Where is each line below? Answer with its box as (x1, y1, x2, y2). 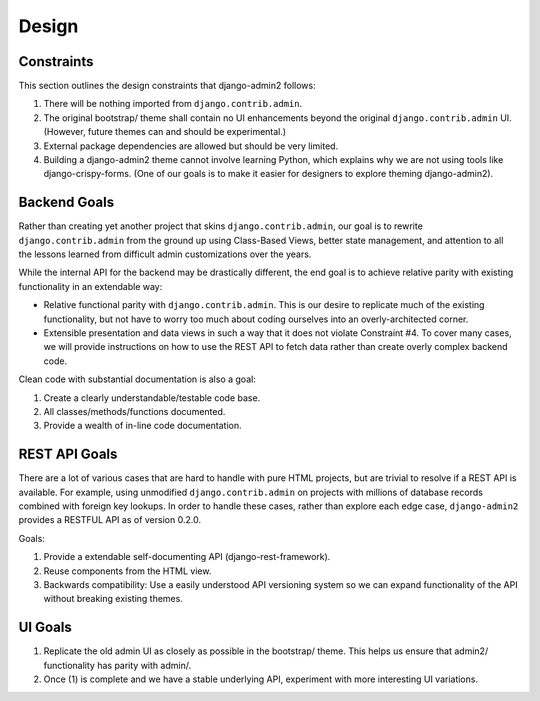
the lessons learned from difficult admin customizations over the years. (18, 248, 312, 260)
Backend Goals (18, 194, 115, 211)
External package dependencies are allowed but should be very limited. (43, 140, 339, 152)
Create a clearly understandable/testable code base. (43, 391, 261, 404)
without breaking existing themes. (43, 593, 184, 605)
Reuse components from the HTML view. (43, 565, 212, 577)
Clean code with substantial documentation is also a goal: (18, 373, 257, 385)
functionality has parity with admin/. (43, 659, 192, 671)
